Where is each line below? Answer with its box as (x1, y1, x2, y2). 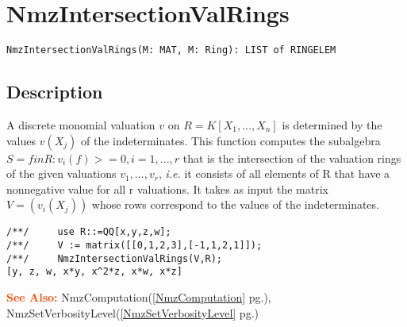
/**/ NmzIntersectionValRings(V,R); (6, 252, 223, 264)
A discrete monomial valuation (6, 116, 156, 133)
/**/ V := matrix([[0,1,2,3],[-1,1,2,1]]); (6, 240, 263, 252)
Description (6, 79, 103, 104)
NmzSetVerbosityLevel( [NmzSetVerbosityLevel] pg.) (6, 304, 259, 321)
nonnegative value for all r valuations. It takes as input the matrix (6, 180, 328, 197)
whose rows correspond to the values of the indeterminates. (91, 196, 379, 213)
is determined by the (282, 116, 382, 133)
